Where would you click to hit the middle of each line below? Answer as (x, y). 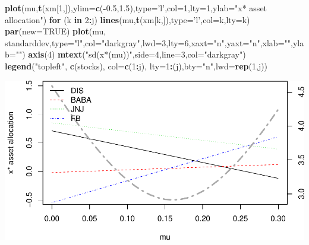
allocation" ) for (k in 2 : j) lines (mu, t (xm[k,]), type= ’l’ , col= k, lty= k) (127, 19)
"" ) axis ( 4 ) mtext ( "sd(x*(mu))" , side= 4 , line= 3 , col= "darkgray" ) (131, 54)
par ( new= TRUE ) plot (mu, (56, 31)
